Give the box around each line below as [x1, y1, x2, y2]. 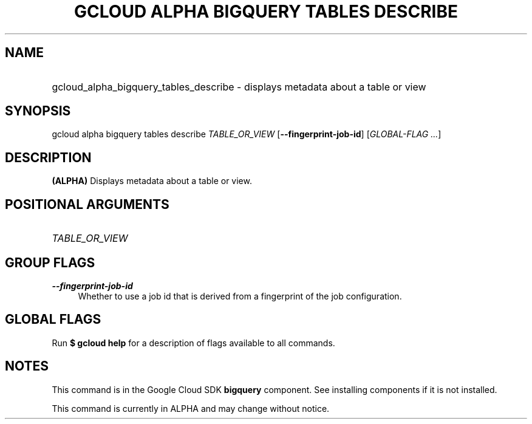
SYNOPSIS [5, 103, 71, 119]
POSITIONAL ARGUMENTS [5, 196, 169, 212]
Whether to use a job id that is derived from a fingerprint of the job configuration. [78, 290, 402, 301]
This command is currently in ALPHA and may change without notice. [52, 403, 330, 414]
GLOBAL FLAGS [5, 312, 101, 327]
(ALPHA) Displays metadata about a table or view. [52, 176, 252, 186]
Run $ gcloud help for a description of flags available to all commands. [52, 337, 335, 348]
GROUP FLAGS [5, 255, 95, 270]
